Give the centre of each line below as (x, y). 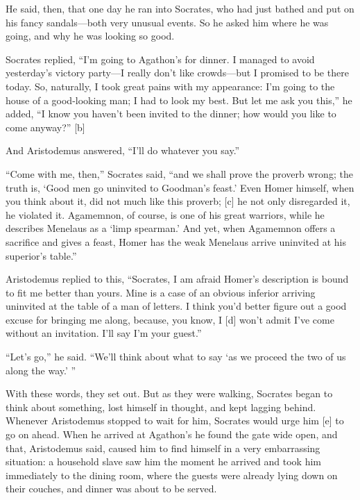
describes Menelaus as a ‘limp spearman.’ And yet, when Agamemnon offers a (171, 228)
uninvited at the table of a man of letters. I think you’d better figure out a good (176, 306)
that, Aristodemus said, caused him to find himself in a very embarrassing (163, 448)
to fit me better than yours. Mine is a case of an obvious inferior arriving (161, 292)
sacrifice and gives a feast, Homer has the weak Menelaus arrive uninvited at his (176, 241)
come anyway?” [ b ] (45, 127)
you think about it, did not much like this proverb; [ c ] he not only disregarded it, (178, 201)
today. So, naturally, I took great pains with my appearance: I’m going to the (170, 86)
